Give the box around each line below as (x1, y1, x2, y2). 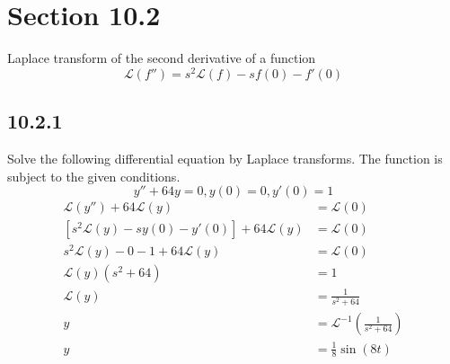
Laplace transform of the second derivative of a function (7, 49, 316, 67)
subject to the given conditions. (7, 166, 181, 185)
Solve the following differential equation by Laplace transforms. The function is (7, 149, 443, 167)
